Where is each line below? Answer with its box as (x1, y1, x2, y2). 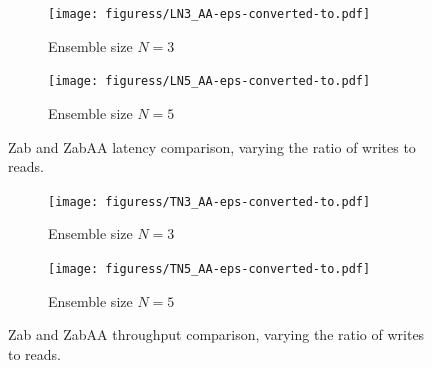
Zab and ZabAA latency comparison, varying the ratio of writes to (8, 136, 416, 157)
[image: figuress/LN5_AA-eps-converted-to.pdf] (48, 74, 371, 89)
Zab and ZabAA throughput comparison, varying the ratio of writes (8, 324, 425, 345)
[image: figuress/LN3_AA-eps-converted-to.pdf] (48, 7, 371, 21)
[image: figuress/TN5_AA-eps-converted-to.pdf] (48, 261, 371, 276)
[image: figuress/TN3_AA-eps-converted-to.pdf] (48, 194, 371, 209)
